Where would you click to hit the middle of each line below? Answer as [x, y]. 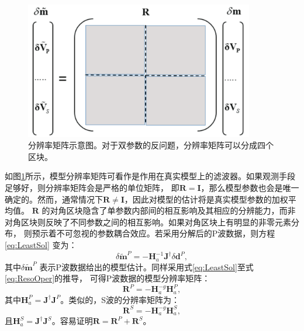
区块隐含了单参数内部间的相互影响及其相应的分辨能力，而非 [181, 210]
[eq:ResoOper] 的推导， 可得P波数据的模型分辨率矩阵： [108, 278]
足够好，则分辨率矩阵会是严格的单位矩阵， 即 [92, 187]
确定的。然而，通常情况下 [54, 199]
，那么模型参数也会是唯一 [250, 187]
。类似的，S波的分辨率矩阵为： [120, 299]
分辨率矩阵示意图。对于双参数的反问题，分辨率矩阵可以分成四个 [151, 145]
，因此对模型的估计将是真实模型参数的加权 [206, 199]
